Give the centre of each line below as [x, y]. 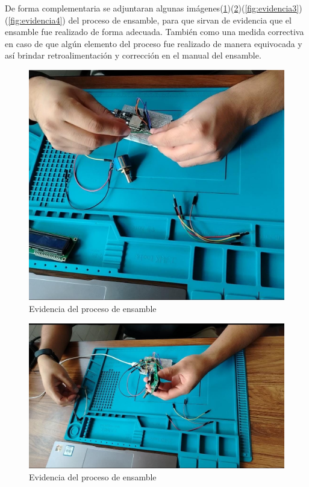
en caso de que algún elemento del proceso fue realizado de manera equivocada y [154, 43]
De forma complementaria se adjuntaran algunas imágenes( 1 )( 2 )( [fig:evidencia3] [152, 8]
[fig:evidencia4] [35, 20]
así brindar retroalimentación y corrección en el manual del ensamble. [133, 55]
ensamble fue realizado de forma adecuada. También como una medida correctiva [154, 32]
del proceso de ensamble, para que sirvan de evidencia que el [180, 20]
